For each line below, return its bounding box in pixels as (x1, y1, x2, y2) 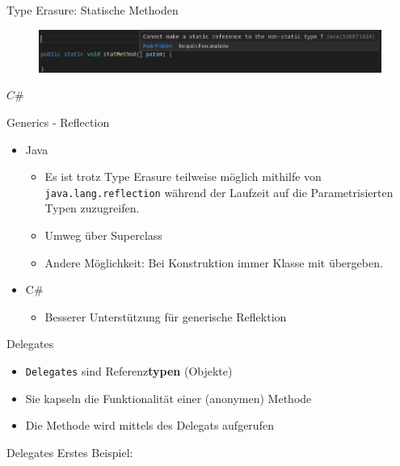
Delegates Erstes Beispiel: (6, 443, 133, 460)
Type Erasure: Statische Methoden (6, 2, 179, 18)
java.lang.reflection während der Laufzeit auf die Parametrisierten (44, 183, 394, 200)
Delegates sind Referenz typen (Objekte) (25, 362, 233, 379)
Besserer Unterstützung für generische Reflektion (44, 308, 287, 325)
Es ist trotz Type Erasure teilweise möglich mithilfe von (44, 168, 322, 185)
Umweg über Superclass (44, 226, 162, 243)
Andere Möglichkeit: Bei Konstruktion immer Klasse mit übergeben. (44, 254, 383, 271)
